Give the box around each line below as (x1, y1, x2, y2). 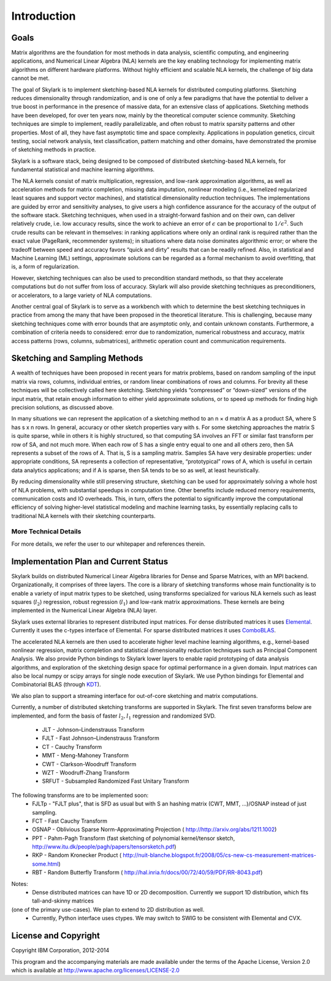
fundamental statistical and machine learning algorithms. (11, 166, 155, 173)
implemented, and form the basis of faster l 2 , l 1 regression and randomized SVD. (11, 712, 216, 721)
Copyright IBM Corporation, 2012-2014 (11, 947, 110, 954)
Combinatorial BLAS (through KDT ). (11, 681, 101, 688)
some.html (32, 860, 59, 867)
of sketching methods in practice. (11, 146, 96, 153)
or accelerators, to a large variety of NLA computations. (11, 292, 153, 299)
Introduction (11, 9, 76, 23)
